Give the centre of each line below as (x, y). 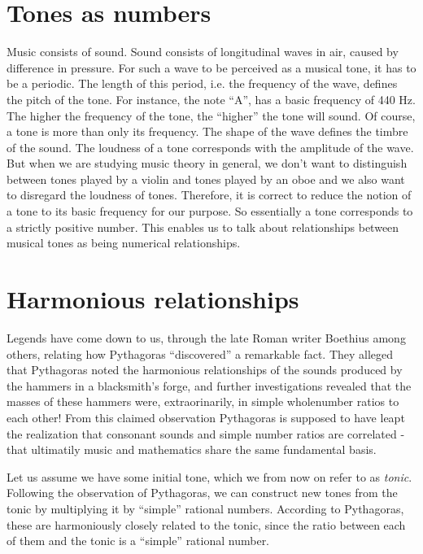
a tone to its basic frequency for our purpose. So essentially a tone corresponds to (210, 211)
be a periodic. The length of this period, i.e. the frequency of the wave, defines (202, 83)
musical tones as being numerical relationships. (124, 243)
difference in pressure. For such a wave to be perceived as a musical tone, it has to (211, 67)
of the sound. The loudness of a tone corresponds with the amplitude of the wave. (210, 147)
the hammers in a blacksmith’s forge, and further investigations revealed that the (209, 385)
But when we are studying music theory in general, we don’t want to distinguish (207, 163)
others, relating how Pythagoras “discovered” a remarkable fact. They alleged (200, 353)
